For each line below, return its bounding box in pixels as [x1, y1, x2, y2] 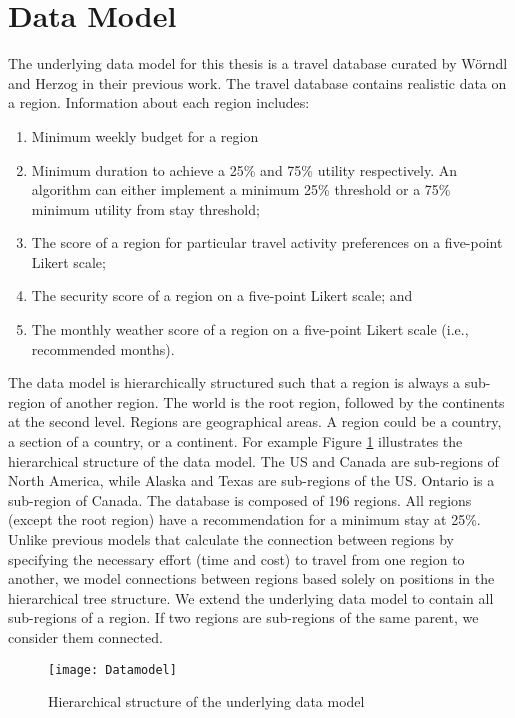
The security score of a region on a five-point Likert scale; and [31, 285, 413, 306]
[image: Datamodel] [48, 662, 177, 677]
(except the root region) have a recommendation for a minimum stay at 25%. [8, 509, 481, 530]
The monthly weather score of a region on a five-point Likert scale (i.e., [31, 319, 469, 340]
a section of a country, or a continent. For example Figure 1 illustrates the [8, 431, 463, 452]
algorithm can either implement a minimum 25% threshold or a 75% [31, 179, 451, 200]
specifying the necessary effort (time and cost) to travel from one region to [8, 548, 465, 569]
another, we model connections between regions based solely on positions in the [8, 568, 495, 589]
